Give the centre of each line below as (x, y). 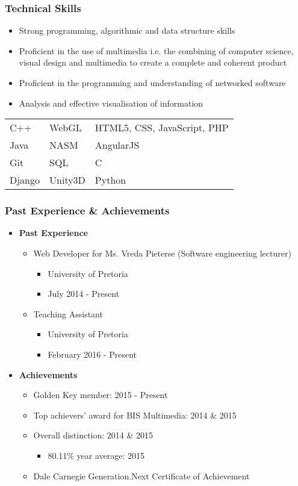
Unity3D (67, 180)
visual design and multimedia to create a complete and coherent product (153, 62)
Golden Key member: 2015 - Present (101, 395)
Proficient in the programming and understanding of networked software (152, 83)
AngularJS (117, 145)
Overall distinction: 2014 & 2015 (93, 435)
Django (25, 180)
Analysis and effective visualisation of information (111, 103)
